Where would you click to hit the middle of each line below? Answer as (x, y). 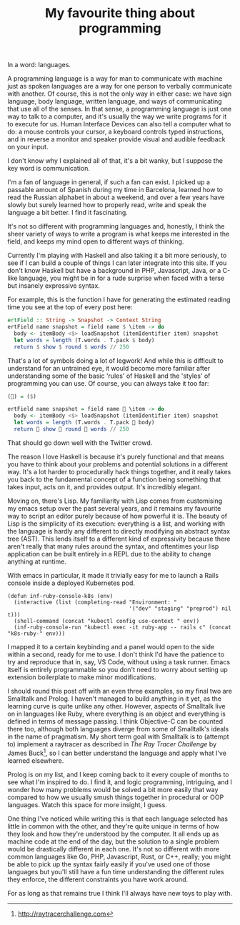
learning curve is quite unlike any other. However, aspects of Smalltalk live (116, 706)
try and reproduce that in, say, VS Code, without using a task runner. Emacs (119, 661)
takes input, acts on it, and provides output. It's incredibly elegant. (105, 486)
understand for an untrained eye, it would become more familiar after (109, 368)
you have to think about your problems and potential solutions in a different (118, 464)
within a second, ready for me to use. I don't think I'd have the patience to (116, 654)
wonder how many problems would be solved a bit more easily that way (113, 789)
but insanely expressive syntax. (54, 286)
